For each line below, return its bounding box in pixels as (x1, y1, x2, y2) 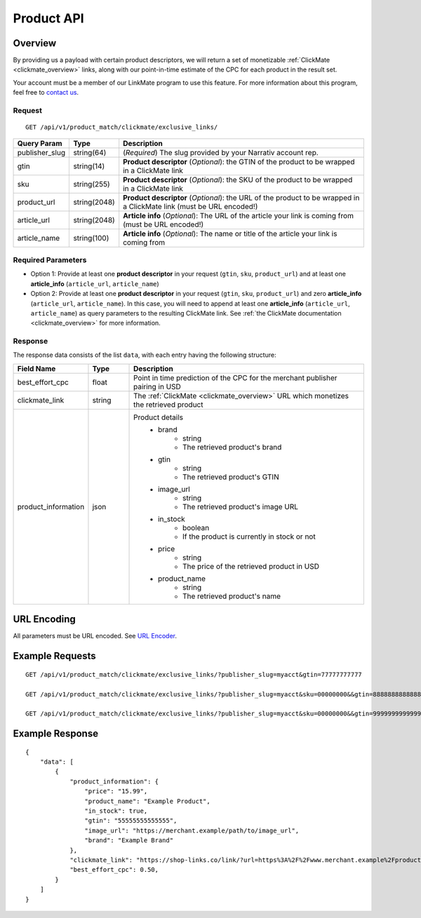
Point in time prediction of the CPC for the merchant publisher (133, 372, 338, 382)
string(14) (73, 161, 105, 171)
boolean (182, 522, 210, 532)
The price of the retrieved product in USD (182, 561, 319, 571)
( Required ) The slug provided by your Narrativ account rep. (123, 147, 319, 157)
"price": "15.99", (84, 788, 148, 795)
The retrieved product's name (182, 591, 281, 601)
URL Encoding (13, 614, 76, 626)
